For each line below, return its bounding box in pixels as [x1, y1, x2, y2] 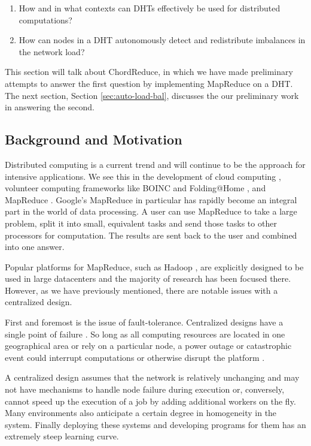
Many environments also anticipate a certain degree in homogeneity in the [5, 406, 277, 419]
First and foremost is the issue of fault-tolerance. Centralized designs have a [5, 316, 283, 329]
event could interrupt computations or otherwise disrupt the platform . [5, 351, 265, 363]
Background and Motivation [5, 130, 182, 149]
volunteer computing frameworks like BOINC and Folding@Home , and [5, 182, 266, 194]
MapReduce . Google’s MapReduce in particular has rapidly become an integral [5, 193, 297, 206]
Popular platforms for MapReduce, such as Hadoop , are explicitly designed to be [5, 260, 304, 273]
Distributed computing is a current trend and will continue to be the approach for [5, 158, 306, 170]
